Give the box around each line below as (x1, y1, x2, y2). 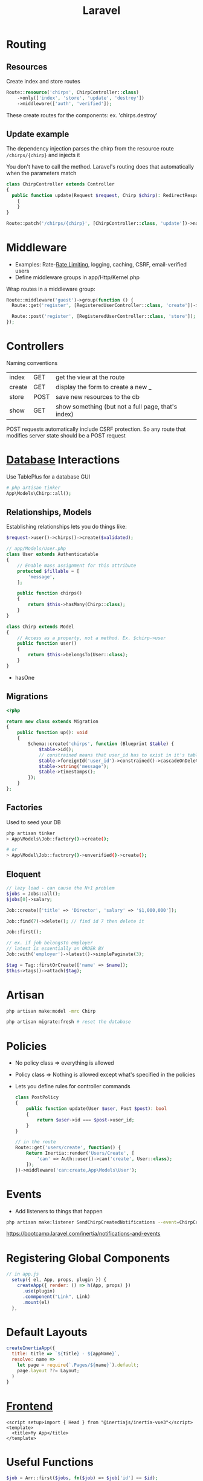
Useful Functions (6, 1455, 94, 1469)
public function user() (17, 640, 77, 647)
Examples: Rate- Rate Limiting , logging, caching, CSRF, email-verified (14, 260, 187, 268)
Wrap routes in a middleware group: (6, 285, 95, 292)
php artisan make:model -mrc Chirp (6, 1008, 96, 1014)
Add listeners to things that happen (14, 1207, 103, 1215)
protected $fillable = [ (17, 568, 80, 574)
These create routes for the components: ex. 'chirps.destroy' (6, 111, 158, 118)
